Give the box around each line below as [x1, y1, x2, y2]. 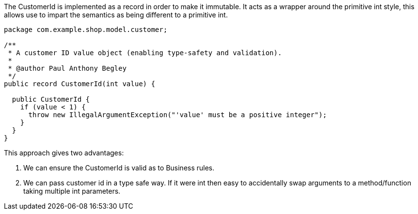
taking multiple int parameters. [23, 187, 121, 195]
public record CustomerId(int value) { [4, 80, 155, 88]
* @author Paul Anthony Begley [8, 64, 127, 72]
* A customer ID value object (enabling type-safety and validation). [8, 49, 282, 57]
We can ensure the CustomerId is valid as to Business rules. [23, 164, 215, 172]
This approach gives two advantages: [4, 149, 124, 157]
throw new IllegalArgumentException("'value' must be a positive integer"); [28, 111, 327, 119]
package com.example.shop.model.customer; [4, 26, 168, 33]
